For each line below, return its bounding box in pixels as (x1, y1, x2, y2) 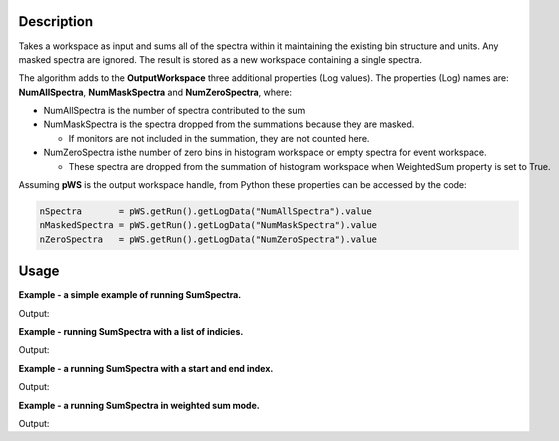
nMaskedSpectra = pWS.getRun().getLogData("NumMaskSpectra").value (39, 220, 378, 231)
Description (18, 13, 94, 30)
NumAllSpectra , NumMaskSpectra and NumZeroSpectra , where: (18, 86, 292, 98)
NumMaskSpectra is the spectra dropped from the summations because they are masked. (43, 118, 415, 130)
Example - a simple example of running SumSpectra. (18, 289, 242, 301)
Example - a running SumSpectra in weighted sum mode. (18, 399, 260, 411)
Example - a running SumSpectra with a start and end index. (18, 362, 274, 374)
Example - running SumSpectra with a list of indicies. (18, 326, 244, 338)
